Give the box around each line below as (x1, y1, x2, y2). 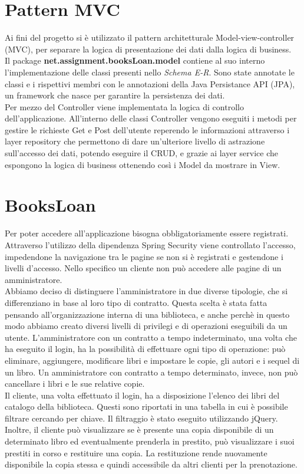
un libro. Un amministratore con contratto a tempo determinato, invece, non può (5, 366, 298, 378)
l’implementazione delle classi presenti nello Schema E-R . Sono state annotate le (5, 65, 295, 78)
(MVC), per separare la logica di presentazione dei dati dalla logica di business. (5, 42, 292, 55)
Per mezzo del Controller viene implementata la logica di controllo (5, 100, 244, 113)
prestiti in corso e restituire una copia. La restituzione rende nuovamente (5, 446, 267, 459)
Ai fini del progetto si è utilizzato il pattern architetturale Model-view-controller (5, 31, 295, 44)
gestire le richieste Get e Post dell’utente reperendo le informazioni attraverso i (5, 123, 290, 136)
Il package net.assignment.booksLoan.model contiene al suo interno (5, 54, 265, 67)
